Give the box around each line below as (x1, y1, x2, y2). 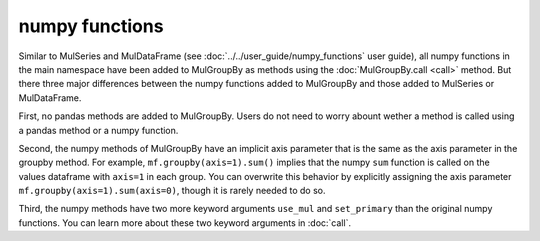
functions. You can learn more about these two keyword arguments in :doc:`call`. (18, 216, 352, 229)
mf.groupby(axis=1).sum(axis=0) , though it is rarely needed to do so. (18, 185, 326, 197)
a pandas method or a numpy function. (18, 124, 179, 136)
